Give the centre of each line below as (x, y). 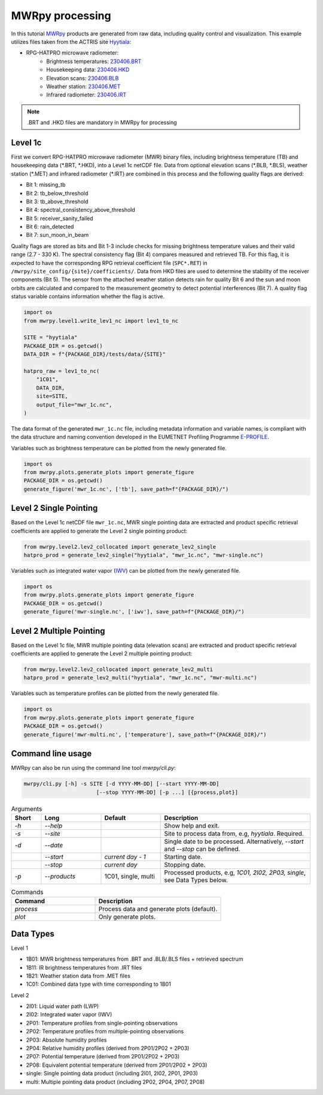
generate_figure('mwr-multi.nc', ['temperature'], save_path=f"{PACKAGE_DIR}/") (145, 734)
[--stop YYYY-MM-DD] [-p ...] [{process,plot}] (167, 792)
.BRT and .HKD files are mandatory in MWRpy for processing (102, 122)
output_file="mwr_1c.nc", (74, 404)
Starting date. (183, 856)
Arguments (27, 808)
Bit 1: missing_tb (46, 185)
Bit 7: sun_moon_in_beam (57, 235)
